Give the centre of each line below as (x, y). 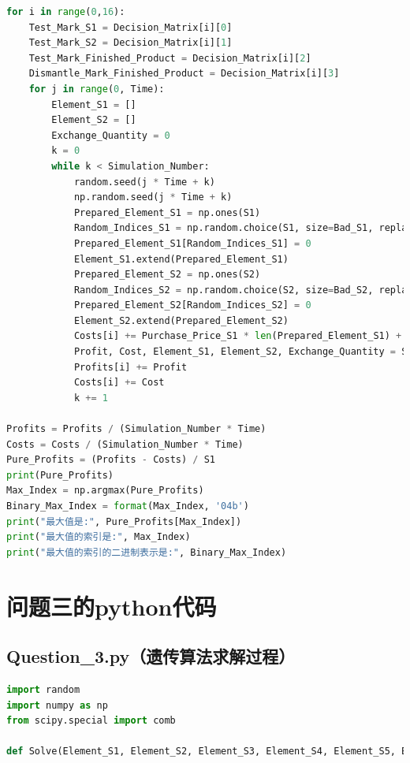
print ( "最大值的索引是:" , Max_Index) (99, 537)
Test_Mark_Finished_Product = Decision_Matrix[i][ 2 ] (170, 58)
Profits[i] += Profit (130, 367)
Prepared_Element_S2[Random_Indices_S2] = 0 (192, 305)
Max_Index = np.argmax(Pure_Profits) (105, 491)
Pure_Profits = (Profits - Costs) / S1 (111, 460)
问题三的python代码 (112, 606)
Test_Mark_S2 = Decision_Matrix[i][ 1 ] (130, 43)
